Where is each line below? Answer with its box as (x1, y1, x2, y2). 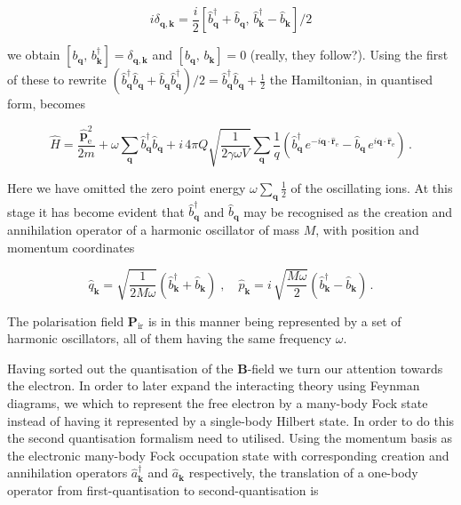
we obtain (7, 45, 60, 64)
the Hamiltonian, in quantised (269, 70, 433, 89)
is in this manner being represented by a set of (147, 311, 401, 330)
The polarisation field (7, 311, 124, 330)
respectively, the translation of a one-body (188, 463, 418, 482)
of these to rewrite (7, 70, 107, 89)
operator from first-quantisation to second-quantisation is (7, 480, 319, 499)
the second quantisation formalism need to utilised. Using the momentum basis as (7, 429, 453, 447)
